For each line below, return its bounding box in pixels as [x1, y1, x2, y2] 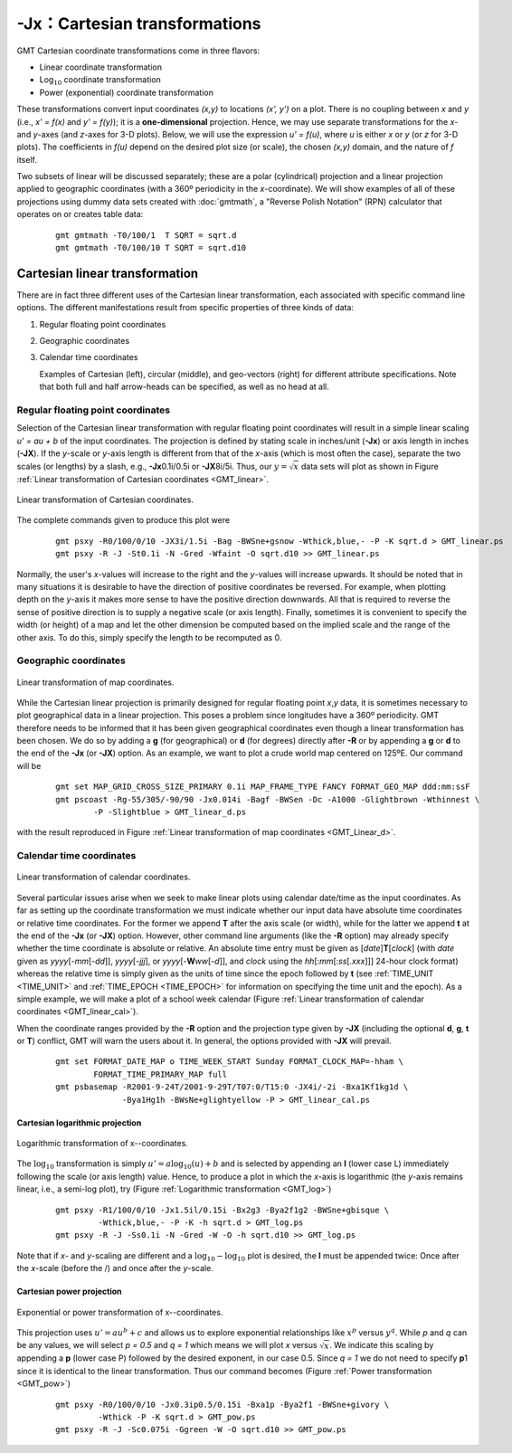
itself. [16, 154, 38, 165]
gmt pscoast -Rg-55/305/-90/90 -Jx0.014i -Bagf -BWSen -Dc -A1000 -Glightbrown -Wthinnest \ [55, 794, 480, 804]
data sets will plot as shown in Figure [300, 461, 439, 471]
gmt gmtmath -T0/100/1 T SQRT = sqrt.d [55, 230, 237, 240]
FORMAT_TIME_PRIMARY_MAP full [93, 1068, 228, 1079]
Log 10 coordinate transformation [39, 74, 162, 88]
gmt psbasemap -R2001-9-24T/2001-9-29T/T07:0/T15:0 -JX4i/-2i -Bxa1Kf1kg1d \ [55, 1082, 409, 1092]
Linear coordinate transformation [39, 62, 163, 72]
